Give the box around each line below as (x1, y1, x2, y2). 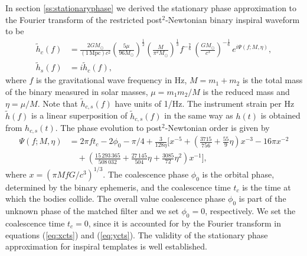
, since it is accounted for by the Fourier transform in (88, 216, 281, 229)
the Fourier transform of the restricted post (5, 13, 162, 25)
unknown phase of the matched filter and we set (5, 205, 179, 217)
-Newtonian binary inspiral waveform (165, 13, 300, 25)
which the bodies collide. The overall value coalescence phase (5, 192, 226, 205)
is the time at (242, 180, 291, 193)
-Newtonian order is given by (165, 121, 270, 133)
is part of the (239, 192, 286, 205)
